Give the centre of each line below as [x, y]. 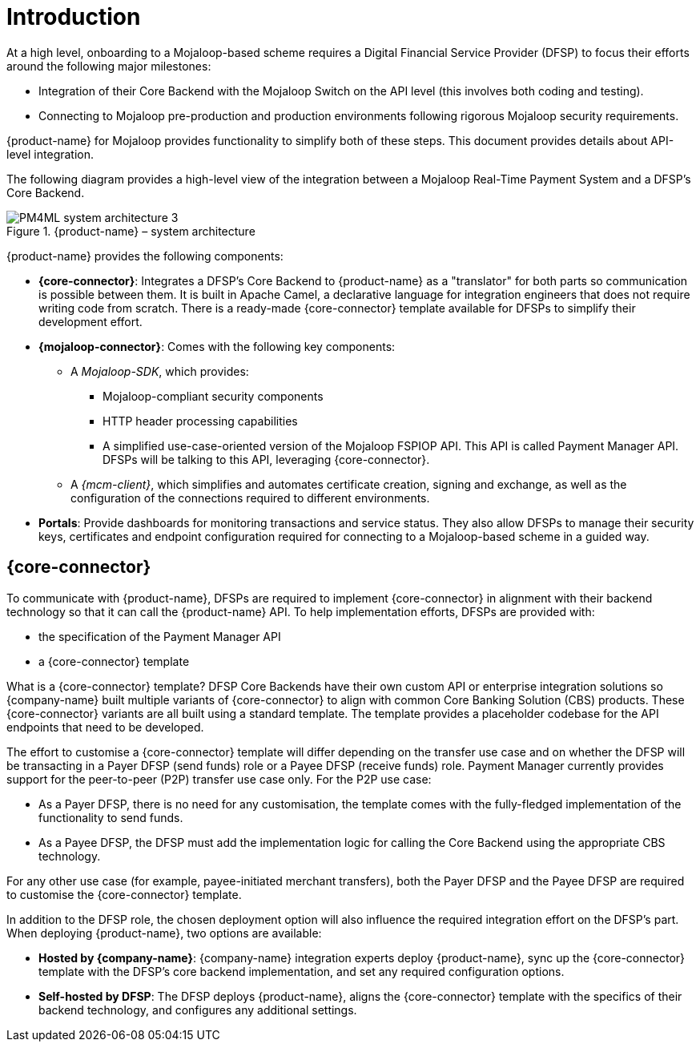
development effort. [91, 321]
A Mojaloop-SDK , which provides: [160, 371]
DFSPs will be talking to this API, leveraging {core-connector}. [266, 459]
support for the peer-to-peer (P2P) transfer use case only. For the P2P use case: [219, 779]
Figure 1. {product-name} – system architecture [131, 231]
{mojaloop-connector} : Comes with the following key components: [217, 346]
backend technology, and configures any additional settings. [198, 1010]
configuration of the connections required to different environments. [250, 498]
